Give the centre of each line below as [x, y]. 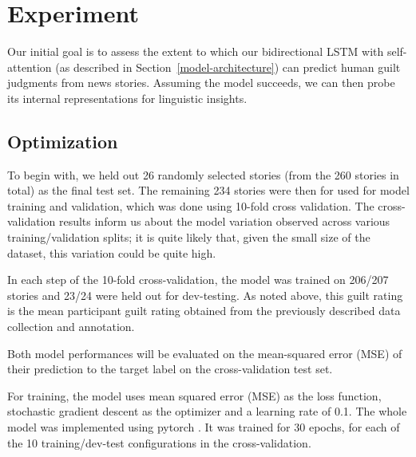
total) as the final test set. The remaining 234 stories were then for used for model [208, 190]
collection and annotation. [71, 327]
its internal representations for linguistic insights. [127, 98]
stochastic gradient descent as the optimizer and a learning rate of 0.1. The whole [207, 411]
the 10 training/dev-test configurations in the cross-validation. [159, 442]
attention [30, 67]
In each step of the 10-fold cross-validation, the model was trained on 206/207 [198, 280]
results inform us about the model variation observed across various [224, 221]
